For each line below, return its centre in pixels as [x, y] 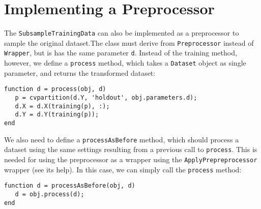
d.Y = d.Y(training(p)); [57, 115]
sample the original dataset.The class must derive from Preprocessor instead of [129, 42]
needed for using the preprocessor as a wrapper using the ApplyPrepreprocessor [131, 159]
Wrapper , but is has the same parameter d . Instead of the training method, [121, 53]
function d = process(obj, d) [55, 89]
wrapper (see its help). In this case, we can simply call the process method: [123, 169]
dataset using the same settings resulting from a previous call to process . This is [131, 149]
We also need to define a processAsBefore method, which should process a [122, 139]
